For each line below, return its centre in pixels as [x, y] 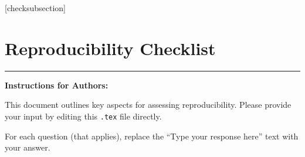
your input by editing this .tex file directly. [83, 116]
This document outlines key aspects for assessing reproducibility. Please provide [148, 105]
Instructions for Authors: [57, 85]
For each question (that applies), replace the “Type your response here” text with [152, 136]
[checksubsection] [35, 8]
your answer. [28, 147]
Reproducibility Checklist [110, 48]
